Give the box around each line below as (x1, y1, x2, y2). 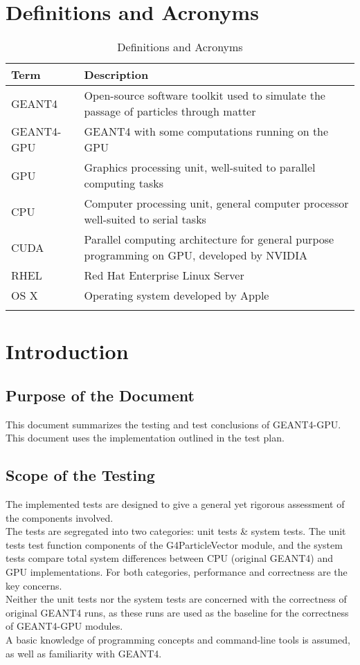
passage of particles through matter (84, 103, 256, 120)
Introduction (6, 337, 129, 365)
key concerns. (6, 578, 62, 592)
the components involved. (6, 510, 114, 525)
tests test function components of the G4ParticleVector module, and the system (6, 537, 343, 552)
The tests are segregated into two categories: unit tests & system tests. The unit (6, 524, 346, 538)
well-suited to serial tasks (84, 211, 206, 228)
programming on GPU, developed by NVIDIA (84, 247, 307, 264)
